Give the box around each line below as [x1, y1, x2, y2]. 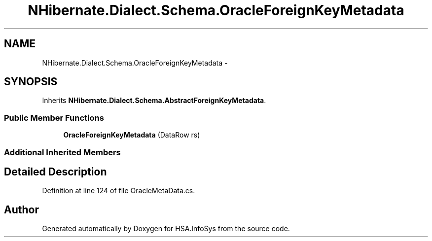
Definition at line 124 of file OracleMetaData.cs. [42, 186, 195, 195]
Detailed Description [4, 165, 107, 178]
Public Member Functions [4, 112, 104, 123]
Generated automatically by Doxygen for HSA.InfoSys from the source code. [42, 224, 290, 233]
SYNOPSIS [4, 75, 58, 88]
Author [4, 203, 39, 216]
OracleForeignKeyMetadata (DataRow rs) [63, 131, 200, 139]
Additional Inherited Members [4, 147, 121, 157]
